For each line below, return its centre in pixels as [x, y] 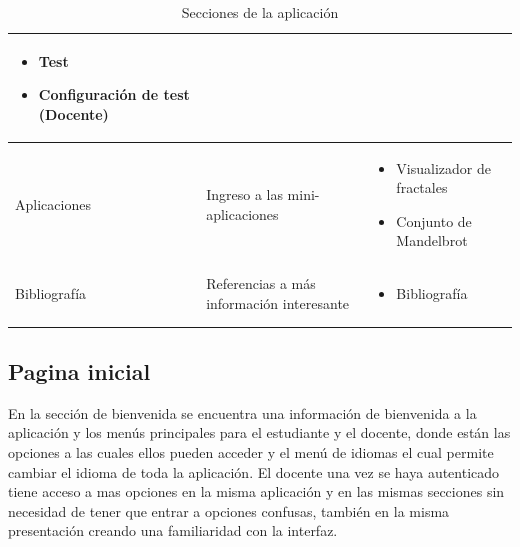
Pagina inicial [79, 370]
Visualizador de [443, 167]
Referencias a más [261, 283]
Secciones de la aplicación [260, 12]
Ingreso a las [244, 194]
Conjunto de [434, 220]
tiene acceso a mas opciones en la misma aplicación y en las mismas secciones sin [256, 491]
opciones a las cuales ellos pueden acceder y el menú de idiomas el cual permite [251, 451]
